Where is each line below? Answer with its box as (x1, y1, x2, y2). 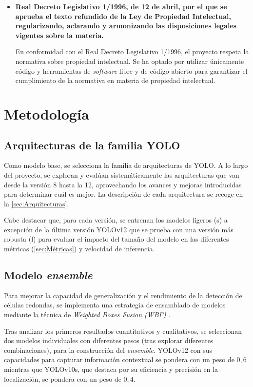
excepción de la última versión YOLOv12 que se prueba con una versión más (4, 224, 234, 234)
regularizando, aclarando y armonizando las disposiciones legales (15, 20, 237, 31)
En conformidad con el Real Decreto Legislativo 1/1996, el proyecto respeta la (15, 46, 249, 57)
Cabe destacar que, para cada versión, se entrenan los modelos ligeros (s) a (4, 215, 228, 225)
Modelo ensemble (4, 267, 93, 283)
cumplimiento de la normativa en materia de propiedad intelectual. (15, 75, 215, 85)
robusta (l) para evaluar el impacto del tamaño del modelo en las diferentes (4, 234, 229, 244)
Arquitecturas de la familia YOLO (4, 137, 180, 152)
